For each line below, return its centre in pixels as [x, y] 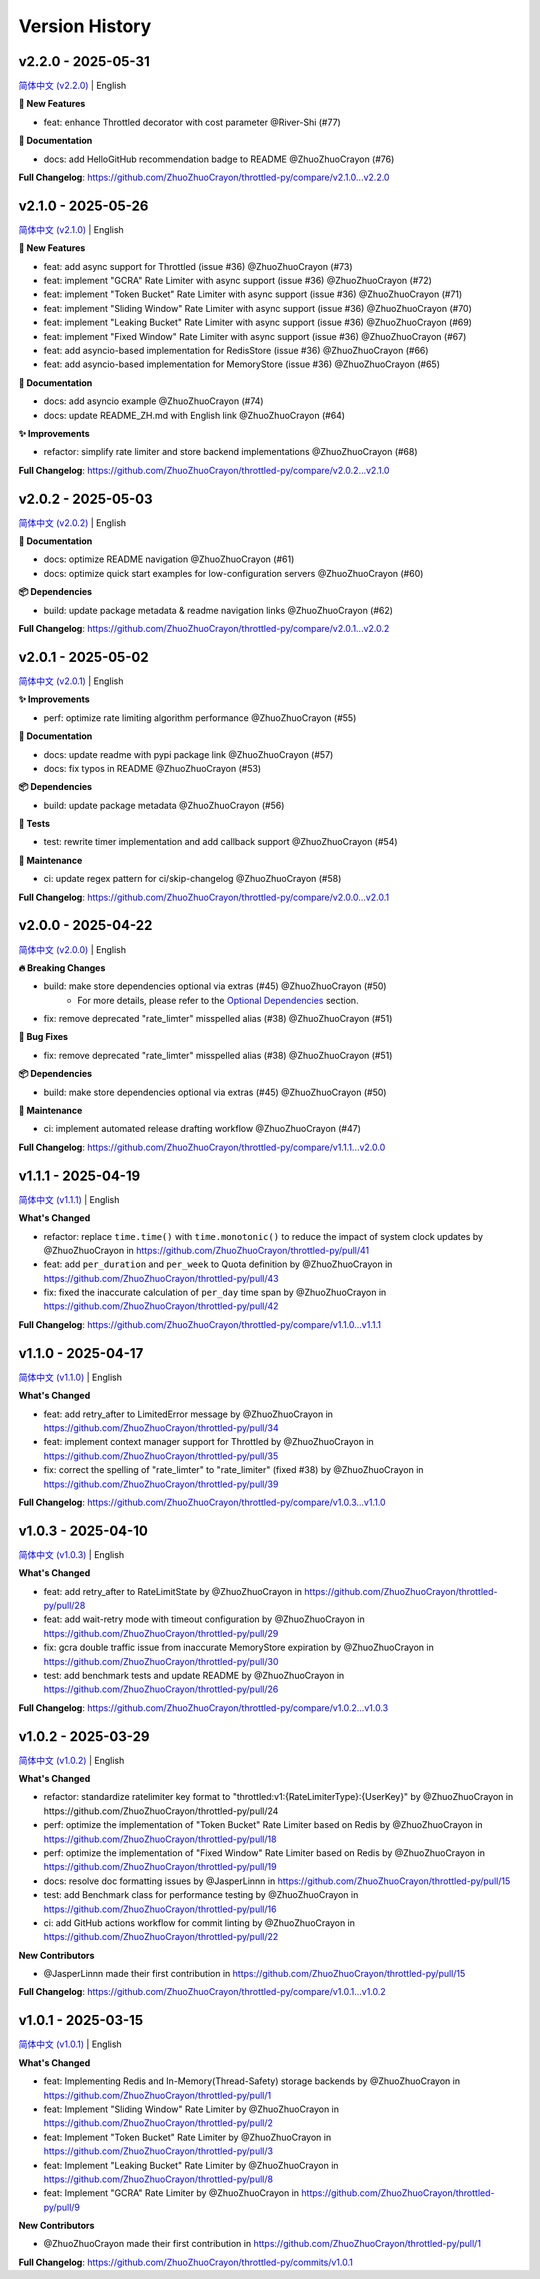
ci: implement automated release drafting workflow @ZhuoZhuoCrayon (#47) [202, 1129]
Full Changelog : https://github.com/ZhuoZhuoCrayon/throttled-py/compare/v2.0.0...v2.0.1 [204, 897]
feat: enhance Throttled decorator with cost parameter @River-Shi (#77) [192, 122]
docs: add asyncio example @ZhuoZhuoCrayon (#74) [153, 401]
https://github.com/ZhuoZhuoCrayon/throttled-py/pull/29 [161, 1633]
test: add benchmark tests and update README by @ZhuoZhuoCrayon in [194, 1675]
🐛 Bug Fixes [43, 1037]
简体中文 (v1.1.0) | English [70, 1377]
